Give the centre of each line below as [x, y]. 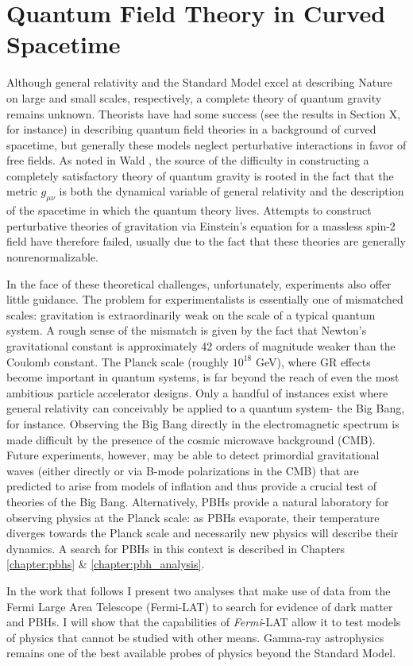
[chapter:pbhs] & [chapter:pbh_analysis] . [106, 564]
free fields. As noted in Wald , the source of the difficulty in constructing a [188, 160]
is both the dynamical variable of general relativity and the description [232, 191]
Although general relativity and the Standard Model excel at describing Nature [199, 82]
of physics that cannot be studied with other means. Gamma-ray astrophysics [195, 637]
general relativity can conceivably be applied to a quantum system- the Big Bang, [206, 408]
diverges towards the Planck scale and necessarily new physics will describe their [203, 533]
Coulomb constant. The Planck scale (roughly [118, 361]
